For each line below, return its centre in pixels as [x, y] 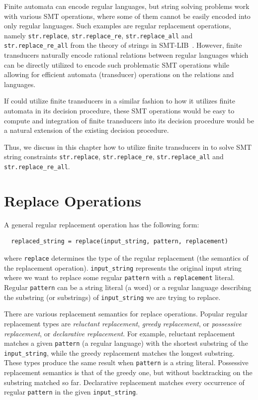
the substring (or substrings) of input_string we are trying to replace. [112, 297]
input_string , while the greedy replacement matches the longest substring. [119, 352]
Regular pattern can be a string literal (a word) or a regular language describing [128, 287]
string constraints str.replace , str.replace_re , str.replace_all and [114, 156]
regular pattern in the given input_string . [71, 392]
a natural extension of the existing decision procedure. [86, 130]
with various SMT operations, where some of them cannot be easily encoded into [127, 16]
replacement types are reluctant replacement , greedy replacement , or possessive [123, 323]
